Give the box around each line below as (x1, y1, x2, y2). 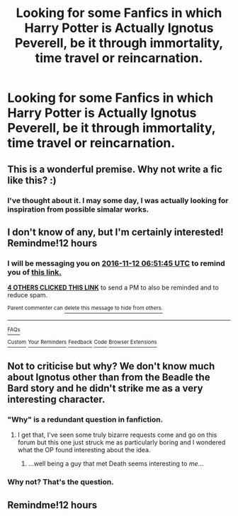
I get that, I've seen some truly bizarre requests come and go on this (17, 430, 217, 440)
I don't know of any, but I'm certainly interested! (7, 226, 224, 238)
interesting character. (7, 393, 106, 405)
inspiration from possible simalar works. (7, 204, 149, 214)
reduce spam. (7, 291, 48, 299)
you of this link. (7, 267, 62, 277)
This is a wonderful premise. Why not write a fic (7, 163, 223, 175)
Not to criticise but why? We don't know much (7, 360, 215, 372)
